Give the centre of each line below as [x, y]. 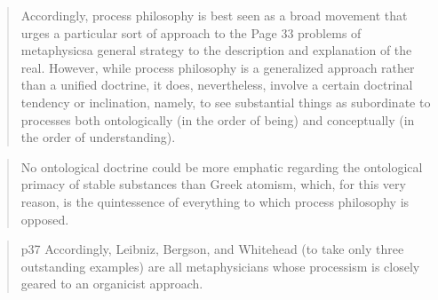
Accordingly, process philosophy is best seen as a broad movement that [214, 15]
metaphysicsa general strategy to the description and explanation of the [216, 50]
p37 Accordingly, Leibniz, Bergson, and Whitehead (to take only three [212, 249]
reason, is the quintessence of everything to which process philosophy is [215, 201]
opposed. [45, 219]
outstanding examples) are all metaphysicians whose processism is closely [220, 266]
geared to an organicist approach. [112, 284]
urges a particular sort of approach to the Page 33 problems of [191, 32]
